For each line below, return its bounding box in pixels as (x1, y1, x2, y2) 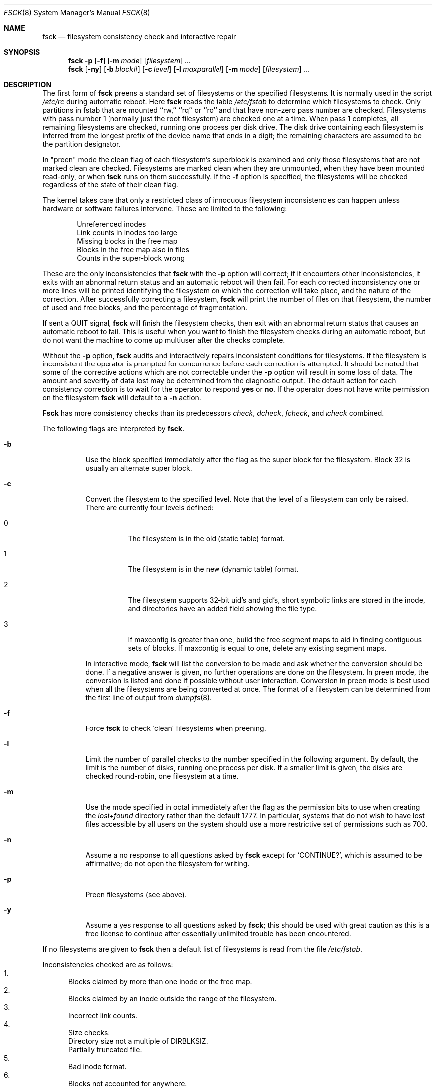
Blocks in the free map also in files (77, 245, 189, 254)
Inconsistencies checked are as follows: (42, 960, 173, 969)
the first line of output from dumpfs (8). (85, 693, 212, 702)
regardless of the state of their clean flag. (42, 181, 178, 189)
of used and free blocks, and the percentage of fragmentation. (42, 303, 248, 312)
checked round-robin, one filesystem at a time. (85, 772, 239, 780)
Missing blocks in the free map (77, 237, 178, 245)
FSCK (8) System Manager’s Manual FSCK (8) (4, 8, 150, 17)
